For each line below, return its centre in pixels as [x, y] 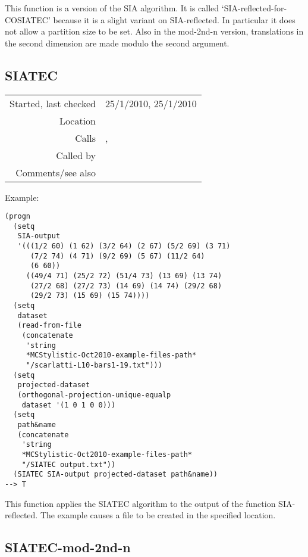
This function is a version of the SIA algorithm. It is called [112, 8]
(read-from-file [49, 326]
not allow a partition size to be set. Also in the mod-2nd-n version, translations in [154, 31]
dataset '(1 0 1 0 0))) [69, 405]
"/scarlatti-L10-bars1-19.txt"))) [94, 365]
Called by [76, 155]
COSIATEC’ [28, 19]
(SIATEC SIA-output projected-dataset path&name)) [115, 474]
